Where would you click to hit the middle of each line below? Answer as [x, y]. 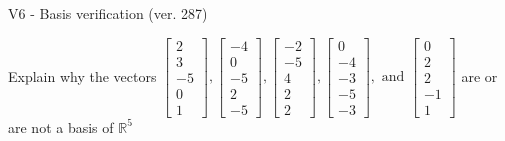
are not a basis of [61, 126]
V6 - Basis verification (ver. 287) [108, 13]
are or [479, 75]
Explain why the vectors [82, 75]
